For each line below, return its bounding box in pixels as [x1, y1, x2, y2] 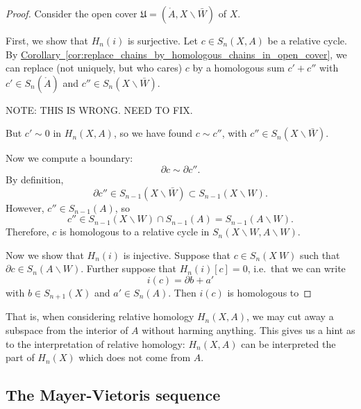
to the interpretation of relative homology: [6, 336, 185, 351]
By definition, [6, 172, 64, 186]
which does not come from [78, 350, 191, 365]
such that [300, 247, 340, 262]
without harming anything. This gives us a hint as [142, 322, 355, 337]
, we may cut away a [246, 309, 334, 324]
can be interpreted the [241, 336, 336, 351]
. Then [168, 285, 196, 299]
